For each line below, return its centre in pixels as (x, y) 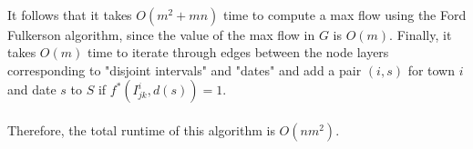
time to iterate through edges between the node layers (238, 52)
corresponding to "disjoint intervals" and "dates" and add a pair (185, 70)
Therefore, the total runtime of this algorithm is (141, 129)
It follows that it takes (70, 14)
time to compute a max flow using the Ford (344, 14)
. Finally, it (421, 34)
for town (432, 70)
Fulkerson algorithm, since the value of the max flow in (161, 34)
